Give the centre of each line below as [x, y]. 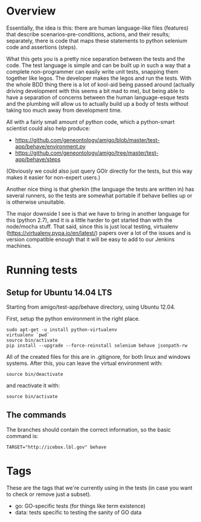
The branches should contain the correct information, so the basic [88, 430]
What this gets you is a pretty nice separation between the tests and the [96, 59]
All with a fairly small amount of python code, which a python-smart [91, 121]
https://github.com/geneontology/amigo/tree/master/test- [87, 153]
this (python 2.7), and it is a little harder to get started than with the [89, 220]
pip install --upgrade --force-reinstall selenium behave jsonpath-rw [97, 346]
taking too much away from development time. [64, 110]
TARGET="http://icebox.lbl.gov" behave [56, 447]
